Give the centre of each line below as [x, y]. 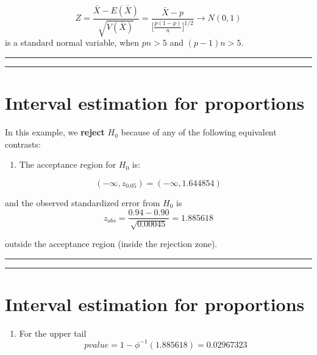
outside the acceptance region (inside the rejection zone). [111, 243]
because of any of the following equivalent [199, 132]
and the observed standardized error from [83, 202]
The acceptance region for [68, 164]
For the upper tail [53, 333]
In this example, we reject [55, 132]
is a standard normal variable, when [72, 42]
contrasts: [23, 144]
